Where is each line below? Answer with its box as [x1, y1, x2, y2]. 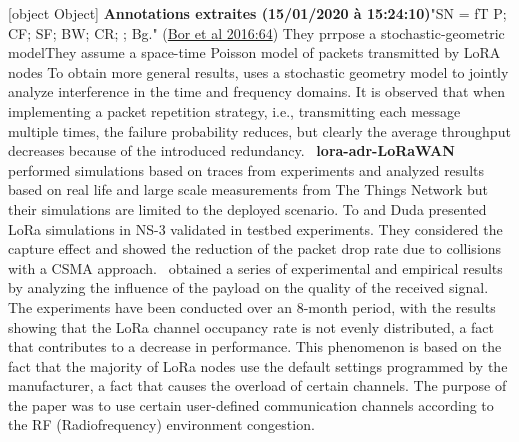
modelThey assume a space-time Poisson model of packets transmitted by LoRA [8, 42, 501, 63]
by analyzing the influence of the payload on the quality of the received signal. [8, 277, 489, 298]
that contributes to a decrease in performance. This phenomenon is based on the [8, 336, 502, 357]
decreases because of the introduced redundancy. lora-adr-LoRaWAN [8, 140, 455, 161]
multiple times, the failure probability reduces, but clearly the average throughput [8, 120, 511, 141]
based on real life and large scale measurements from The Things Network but [8, 179, 489, 200]
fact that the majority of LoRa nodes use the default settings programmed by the [8, 355, 508, 376]
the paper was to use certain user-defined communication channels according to [8, 394, 494, 415]
